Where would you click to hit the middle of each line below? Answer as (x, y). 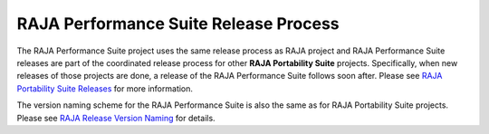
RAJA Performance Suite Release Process (178, 24)
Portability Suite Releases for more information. (105, 88)
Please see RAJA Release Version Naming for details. (116, 118)
